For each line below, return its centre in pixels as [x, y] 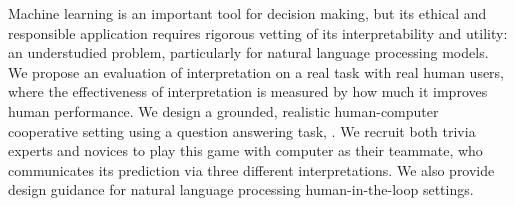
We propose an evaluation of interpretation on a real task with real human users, [256, 71]
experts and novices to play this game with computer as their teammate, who [245, 150]
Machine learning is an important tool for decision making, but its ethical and [247, 13]
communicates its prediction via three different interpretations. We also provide [251, 169]
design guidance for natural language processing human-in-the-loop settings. [241, 189]
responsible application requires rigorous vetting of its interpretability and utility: [258, 32]
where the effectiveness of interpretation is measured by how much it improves [248, 91]
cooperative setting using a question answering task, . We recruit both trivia [242, 130]
